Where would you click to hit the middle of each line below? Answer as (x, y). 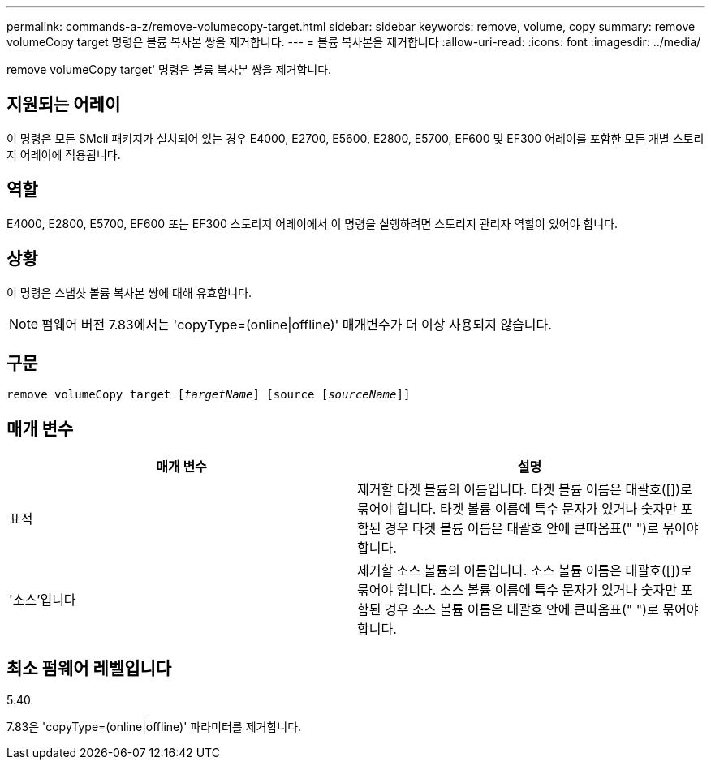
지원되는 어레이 (64, 105)
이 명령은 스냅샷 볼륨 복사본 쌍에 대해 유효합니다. (129, 292)
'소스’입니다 (43, 600)
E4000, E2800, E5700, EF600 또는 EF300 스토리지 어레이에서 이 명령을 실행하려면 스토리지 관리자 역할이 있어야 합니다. (312, 223)
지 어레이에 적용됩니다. (64, 154)
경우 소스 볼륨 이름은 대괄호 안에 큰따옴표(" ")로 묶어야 (541, 610)
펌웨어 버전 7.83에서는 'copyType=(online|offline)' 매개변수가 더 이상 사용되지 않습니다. (297, 324)
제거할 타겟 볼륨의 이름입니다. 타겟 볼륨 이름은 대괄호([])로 (525, 490)
